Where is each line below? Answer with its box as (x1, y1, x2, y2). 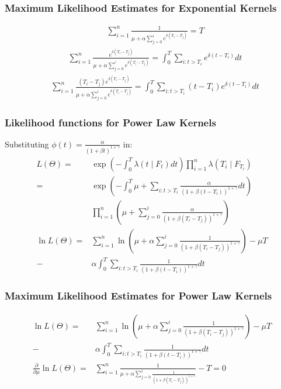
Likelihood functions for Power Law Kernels (5, 115, 216, 129)
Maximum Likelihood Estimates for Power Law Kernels (5, 288, 272, 303)
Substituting (5, 137, 49, 150)
